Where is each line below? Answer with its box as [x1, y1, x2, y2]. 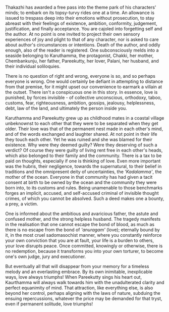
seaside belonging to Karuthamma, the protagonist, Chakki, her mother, [5, 53, 154, 59]
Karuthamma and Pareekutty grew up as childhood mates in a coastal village [5, 115, 164, 121]
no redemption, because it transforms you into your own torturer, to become [5, 248, 164, 254]
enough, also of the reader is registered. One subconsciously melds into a [5, 47, 159, 53]
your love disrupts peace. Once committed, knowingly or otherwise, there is [5, 243, 163, 249]
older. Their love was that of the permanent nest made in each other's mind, [5, 126, 163, 132]
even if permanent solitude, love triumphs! [5, 301, 93, 307]
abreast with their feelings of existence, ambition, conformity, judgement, [5, 20, 157, 26]
